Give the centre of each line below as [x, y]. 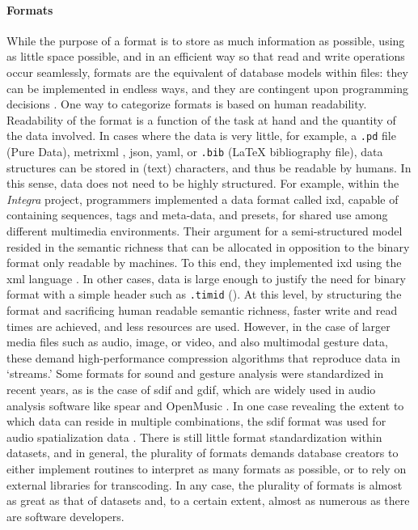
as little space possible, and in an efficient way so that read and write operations [206, 56]
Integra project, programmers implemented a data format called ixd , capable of [203, 199]
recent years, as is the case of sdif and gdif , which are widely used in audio [191, 390]
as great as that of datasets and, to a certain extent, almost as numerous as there [208, 500]
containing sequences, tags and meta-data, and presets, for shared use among [197, 215]
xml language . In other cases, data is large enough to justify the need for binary [206, 278]
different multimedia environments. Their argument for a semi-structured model [205, 231]
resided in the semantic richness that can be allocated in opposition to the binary [208, 246]
